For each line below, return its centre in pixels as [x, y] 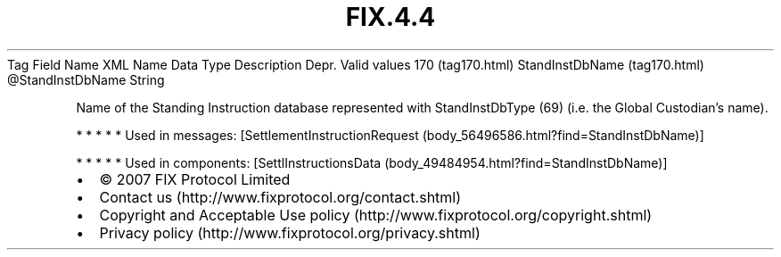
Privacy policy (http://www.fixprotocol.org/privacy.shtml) [290, 232]
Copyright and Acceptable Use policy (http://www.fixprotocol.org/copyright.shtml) [376, 215]
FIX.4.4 [390, 17]
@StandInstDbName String [86, 79]
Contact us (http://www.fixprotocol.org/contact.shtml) [280, 197]
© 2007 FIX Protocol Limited [195, 179]
